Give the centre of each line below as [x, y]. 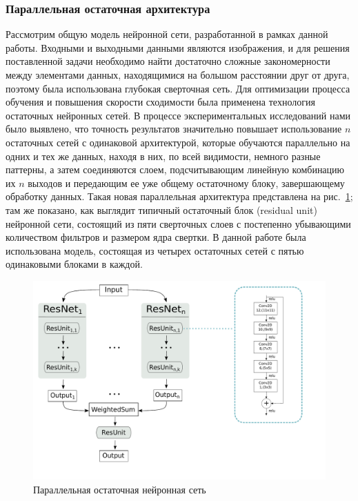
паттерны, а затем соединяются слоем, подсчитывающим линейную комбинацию [175, 169]
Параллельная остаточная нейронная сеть [120, 489]
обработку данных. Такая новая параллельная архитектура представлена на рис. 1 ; [179, 196]
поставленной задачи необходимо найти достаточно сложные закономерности [168, 61]
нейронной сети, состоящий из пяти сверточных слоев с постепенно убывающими [178, 223]
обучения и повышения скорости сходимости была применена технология [160, 102]
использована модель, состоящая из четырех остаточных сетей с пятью [155, 250]
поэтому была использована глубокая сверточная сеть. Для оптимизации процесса [178, 88]
